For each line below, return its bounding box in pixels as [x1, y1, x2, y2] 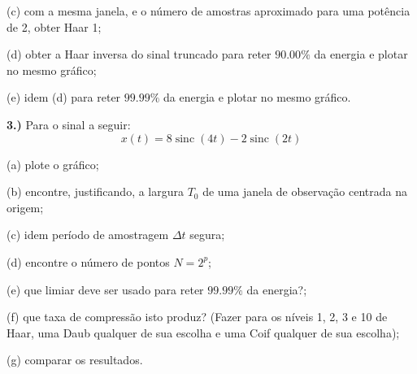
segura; [189, 226, 225, 243]
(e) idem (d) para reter [7, 89, 121, 106]
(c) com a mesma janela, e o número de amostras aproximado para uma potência [7, 2, 410, 19]
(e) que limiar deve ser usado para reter [7, 280, 204, 298]
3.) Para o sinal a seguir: [7, 115, 131, 133]
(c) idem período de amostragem [7, 226, 169, 243]
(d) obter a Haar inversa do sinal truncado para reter [7, 46, 271, 63]
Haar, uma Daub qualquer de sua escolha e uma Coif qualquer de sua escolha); [7, 324, 400, 341]
